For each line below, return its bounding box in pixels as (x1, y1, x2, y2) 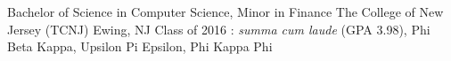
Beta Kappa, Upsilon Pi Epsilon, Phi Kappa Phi (7, 37, 273, 56)
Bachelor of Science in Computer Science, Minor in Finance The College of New (7, 3, 444, 20)
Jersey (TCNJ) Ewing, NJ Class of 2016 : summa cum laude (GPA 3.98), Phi (7, 19, 430, 38)
